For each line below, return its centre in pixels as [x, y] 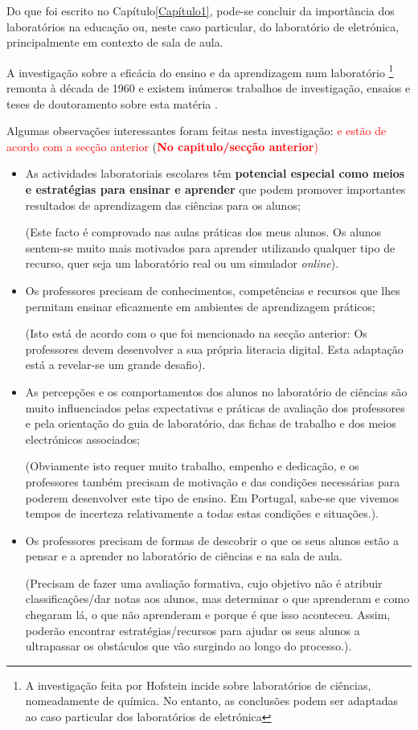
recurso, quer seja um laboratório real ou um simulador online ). [182, 263]
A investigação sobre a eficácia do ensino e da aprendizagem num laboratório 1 [200, 71]
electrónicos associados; [83, 439]
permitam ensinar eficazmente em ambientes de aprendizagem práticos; [200, 306]
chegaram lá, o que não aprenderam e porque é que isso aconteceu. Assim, [208, 615]
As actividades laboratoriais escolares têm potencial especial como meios [215, 173]
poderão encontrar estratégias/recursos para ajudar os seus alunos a [193, 630]
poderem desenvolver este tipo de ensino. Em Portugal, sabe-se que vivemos [212, 497]
